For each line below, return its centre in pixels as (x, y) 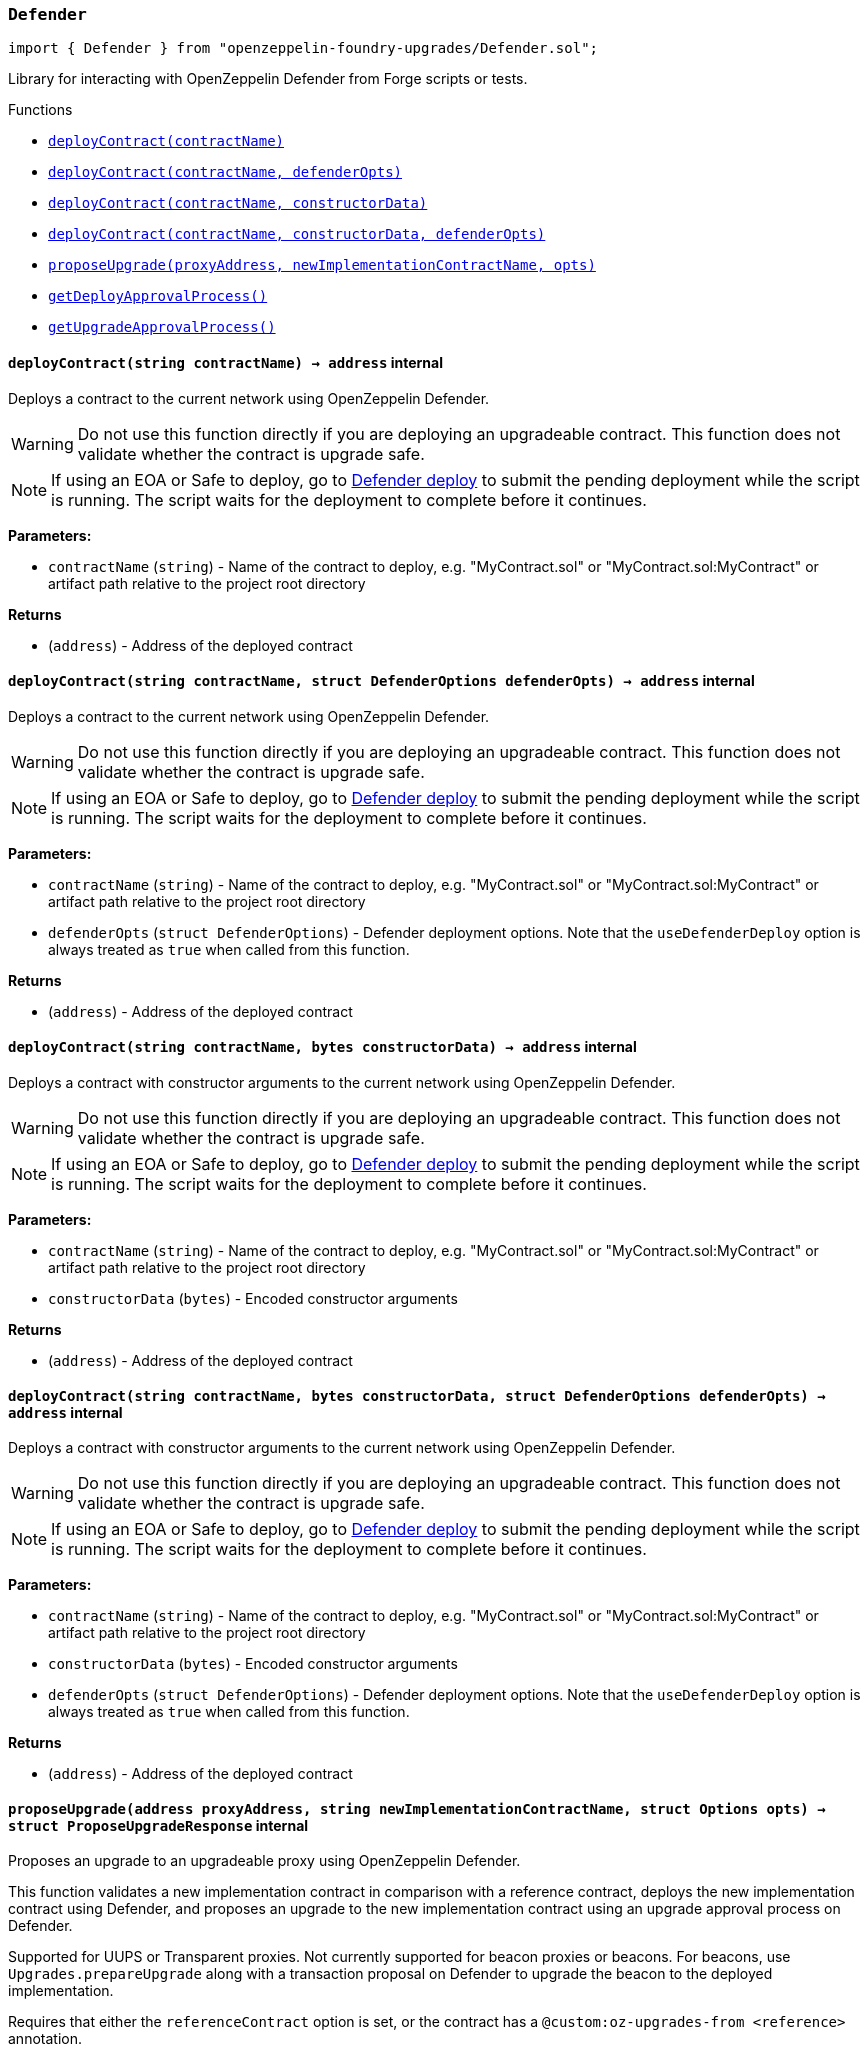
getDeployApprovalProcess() (158, 296)
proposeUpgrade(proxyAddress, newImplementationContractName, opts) (322, 265)
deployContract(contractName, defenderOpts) (225, 172)
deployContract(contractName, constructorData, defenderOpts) (297, 234)
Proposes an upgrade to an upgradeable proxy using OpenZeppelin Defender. (264, 1861)
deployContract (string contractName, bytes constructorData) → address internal (322, 1047)
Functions (40, 110)
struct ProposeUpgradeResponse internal (158, 1825)
